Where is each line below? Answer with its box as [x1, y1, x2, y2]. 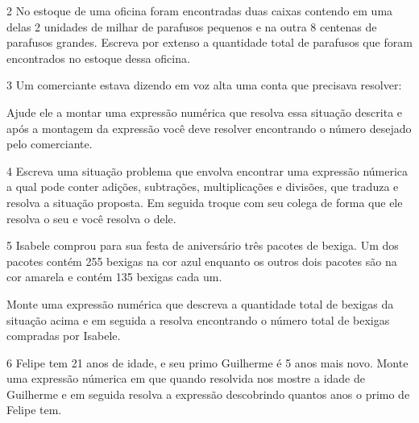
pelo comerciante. [6, 135, 93, 152]
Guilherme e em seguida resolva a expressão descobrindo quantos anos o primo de [6, 385, 410, 402]
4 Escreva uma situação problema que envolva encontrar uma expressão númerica [6, 162, 409, 179]
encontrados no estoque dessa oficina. [6, 49, 190, 66]
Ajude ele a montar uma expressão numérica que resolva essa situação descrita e [6, 103, 403, 120]
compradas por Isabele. [6, 327, 121, 344]
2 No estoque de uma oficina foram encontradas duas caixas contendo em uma [6, 2, 393, 19]
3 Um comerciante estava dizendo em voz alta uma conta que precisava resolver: [6, 77, 402, 93]
